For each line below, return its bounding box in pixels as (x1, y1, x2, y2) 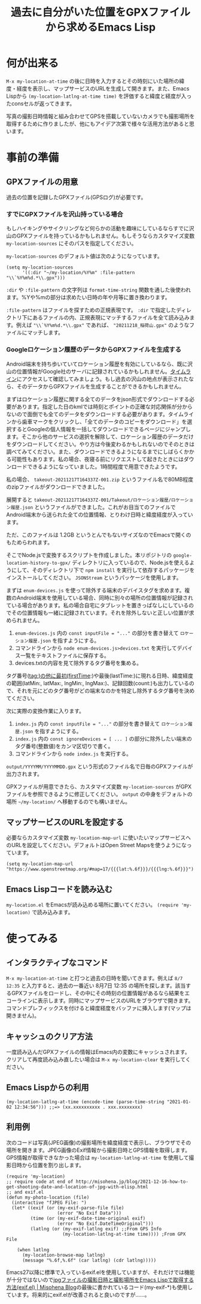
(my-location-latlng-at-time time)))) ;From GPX (62, 1231, 186, 1237)
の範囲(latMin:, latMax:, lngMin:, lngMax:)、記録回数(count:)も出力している (6, 679, 190, 686)
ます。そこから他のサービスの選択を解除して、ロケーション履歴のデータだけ (6, 433, 194, 440)
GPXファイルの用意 (6, 176, 78, 186)
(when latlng (17, 1246, 50, 1253)
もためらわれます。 (6, 538, 53, 546)
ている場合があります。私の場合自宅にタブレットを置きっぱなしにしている (6, 601, 189, 609)
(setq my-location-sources (6, 264, 74, 270)
